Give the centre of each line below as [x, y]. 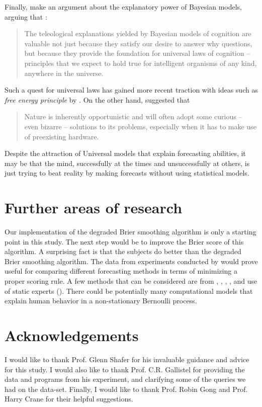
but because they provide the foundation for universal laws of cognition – [137, 53]
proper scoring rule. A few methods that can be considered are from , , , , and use [131, 281]
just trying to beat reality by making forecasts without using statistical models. [127, 173]
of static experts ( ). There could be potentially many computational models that [129, 291]
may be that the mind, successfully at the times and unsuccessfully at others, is [127, 163]
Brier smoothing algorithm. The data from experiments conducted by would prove [131, 261]
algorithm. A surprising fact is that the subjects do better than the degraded [123, 251]
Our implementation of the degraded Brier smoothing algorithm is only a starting [130, 232]
